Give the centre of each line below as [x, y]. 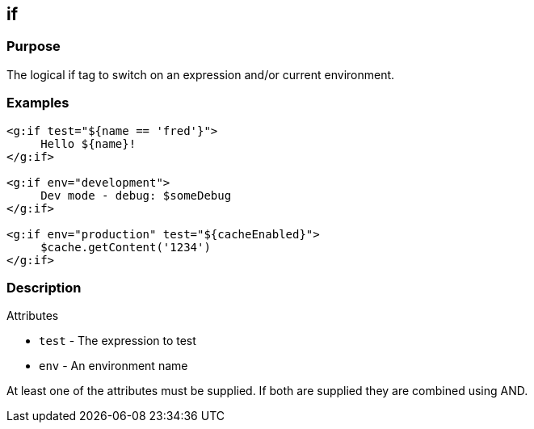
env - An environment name [114, 366]
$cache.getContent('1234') [126, 247]
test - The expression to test [118, 341]
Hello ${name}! [88, 143]
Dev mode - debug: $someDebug [136, 195]
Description [44, 287]
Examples [38, 103]
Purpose [34, 46]
